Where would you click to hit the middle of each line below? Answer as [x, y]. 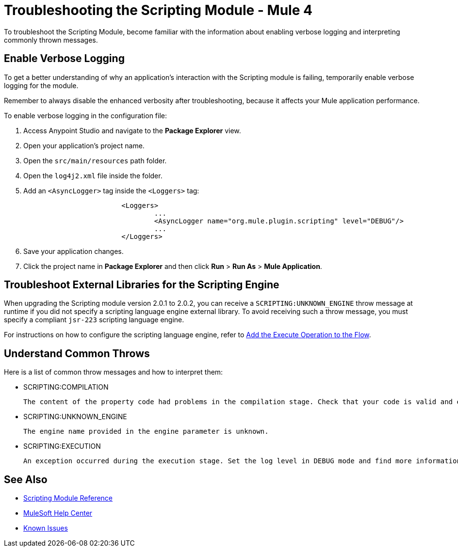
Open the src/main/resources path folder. [95, 160]
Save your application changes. [74, 251]
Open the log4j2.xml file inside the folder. [93, 175]
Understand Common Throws [77, 353]
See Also [26, 479]
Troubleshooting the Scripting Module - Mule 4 [158, 10]
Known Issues [46, 528]
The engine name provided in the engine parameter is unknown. [146, 432]
